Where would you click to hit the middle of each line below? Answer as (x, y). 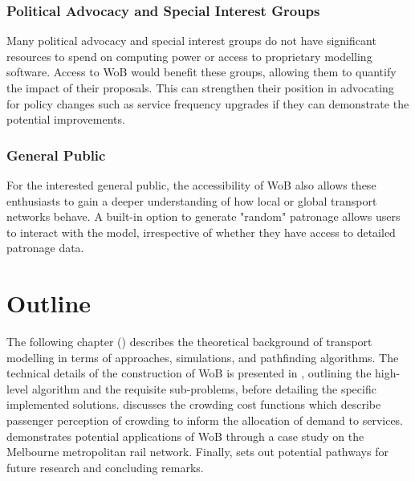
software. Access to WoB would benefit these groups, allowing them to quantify (201, 72)
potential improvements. (66, 119)
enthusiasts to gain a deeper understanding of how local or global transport (192, 200)
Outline (49, 303)
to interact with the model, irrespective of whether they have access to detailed (201, 232)
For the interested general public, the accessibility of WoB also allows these (191, 185)
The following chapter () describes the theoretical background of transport (189, 342)
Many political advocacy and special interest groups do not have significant (191, 41)
